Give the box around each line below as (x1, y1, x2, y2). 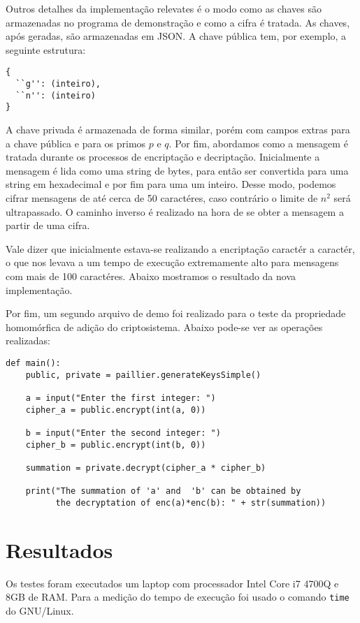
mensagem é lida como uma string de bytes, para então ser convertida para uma (6, 163, 349, 177)
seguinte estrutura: (6, 42, 86, 57)
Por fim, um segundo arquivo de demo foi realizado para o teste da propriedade (6, 306, 346, 321)
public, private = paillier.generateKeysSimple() (25, 369, 261, 380)
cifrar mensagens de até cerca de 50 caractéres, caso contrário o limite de (6, 190, 318, 205)
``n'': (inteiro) (15, 90, 96, 101)
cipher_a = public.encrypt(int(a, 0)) (25, 404, 206, 415)
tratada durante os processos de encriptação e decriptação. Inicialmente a (6, 149, 320, 164)
